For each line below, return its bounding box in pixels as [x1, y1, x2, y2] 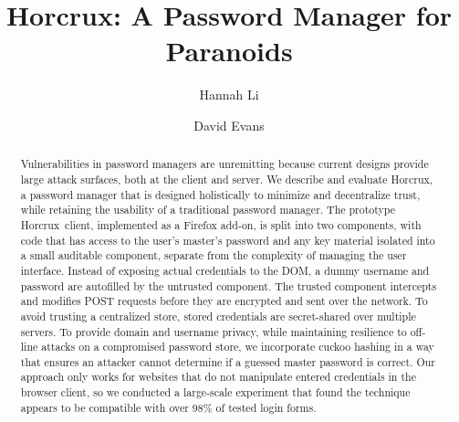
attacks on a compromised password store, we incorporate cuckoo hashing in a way [41, 339, 434, 354]
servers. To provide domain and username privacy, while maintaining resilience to [20, 323, 407, 339]
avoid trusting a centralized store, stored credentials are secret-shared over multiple [20, 308, 416, 323]
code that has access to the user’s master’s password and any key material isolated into [20, 232, 435, 248]
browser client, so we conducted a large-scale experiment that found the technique [20, 385, 411, 400]
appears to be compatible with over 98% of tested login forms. [20, 399, 317, 415]
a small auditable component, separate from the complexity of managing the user [20, 248, 407, 263]
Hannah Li [199, 85, 259, 104]
